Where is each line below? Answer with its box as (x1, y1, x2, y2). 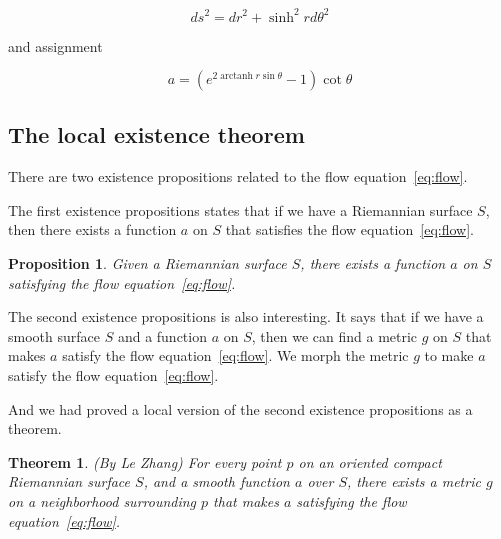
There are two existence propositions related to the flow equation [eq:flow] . (8, 166, 468, 187)
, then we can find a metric (251, 325, 418, 346)
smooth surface (8, 325, 100, 346)
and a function (117, 325, 207, 346)
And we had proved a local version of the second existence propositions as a (8, 398, 473, 419)
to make (424, 345, 474, 366)
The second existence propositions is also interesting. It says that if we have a (8, 306, 484, 327)
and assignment (8, 35, 103, 56)
